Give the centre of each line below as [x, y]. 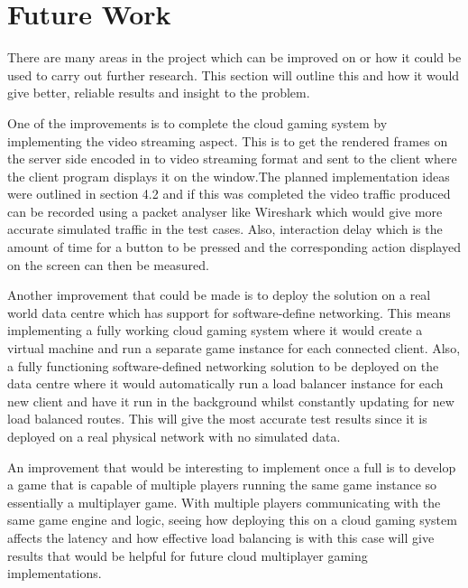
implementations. [55, 573]
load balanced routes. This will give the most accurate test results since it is [217, 419]
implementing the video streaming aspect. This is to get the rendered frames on [228, 140]
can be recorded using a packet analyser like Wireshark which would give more [225, 211]
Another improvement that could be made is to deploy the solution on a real [219, 295]
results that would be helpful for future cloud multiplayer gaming [188, 555]
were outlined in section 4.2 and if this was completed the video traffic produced [229, 194]
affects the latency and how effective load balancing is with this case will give [221, 537]
